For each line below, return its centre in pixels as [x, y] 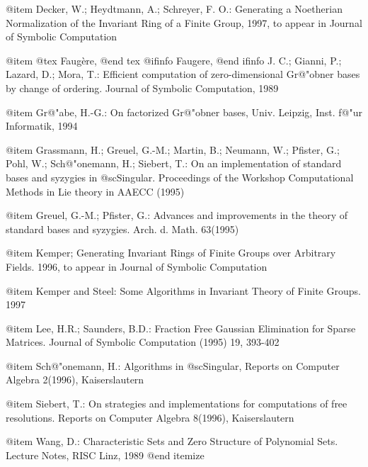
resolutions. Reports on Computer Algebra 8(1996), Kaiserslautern [150, 417]
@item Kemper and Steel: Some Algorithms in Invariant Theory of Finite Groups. [183, 290]
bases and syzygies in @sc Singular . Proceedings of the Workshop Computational [180, 177]
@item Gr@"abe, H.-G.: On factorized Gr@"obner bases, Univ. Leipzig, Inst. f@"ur [184, 112]
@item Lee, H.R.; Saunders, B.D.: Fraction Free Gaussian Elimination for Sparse [181, 328]
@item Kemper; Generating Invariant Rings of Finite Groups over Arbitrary [171, 253]
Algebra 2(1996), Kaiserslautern [75, 379]
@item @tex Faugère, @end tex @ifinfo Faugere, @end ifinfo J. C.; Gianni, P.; [174, 60]
